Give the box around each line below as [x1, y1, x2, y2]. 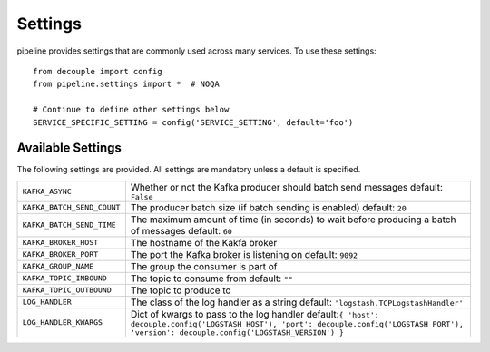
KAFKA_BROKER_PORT [22, 249, 99, 259]
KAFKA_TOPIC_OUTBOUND [22, 286, 113, 295]
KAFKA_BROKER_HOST [22, 238, 99, 248]
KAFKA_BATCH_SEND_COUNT [22, 202, 121, 212]
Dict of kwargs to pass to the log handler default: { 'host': [130, 308, 380, 320]
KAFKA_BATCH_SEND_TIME [22, 220, 117, 230]
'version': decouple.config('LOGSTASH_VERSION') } [130, 328, 345, 337]
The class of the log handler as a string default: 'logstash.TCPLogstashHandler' [130, 296, 464, 308]
